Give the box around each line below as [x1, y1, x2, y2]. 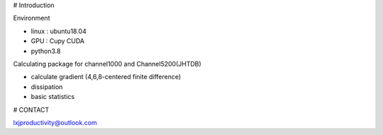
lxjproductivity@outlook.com [13, 118, 97, 127]
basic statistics [30, 93, 74, 101]
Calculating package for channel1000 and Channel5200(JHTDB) [13, 59, 201, 68]
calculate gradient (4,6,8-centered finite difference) [30, 73, 182, 81]
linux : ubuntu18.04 [30, 27, 87, 35]
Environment [13, 14, 50, 23]
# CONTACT [13, 105, 50, 114]
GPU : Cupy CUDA [30, 37, 85, 45]
